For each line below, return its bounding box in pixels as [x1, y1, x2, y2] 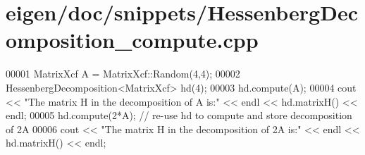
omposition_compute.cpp [6, 25, 259, 54]
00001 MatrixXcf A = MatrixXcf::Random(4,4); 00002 [6, 66, 240, 81]
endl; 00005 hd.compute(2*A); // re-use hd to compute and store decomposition [6, 108, 352, 123]
